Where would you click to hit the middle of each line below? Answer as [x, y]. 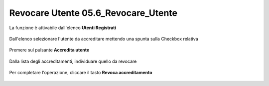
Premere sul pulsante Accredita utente [49, 50]
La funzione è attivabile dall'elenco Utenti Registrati [63, 28]
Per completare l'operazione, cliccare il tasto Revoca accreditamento [81, 73]
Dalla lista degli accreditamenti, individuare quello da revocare [73, 61]
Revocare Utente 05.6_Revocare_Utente [93, 13]
